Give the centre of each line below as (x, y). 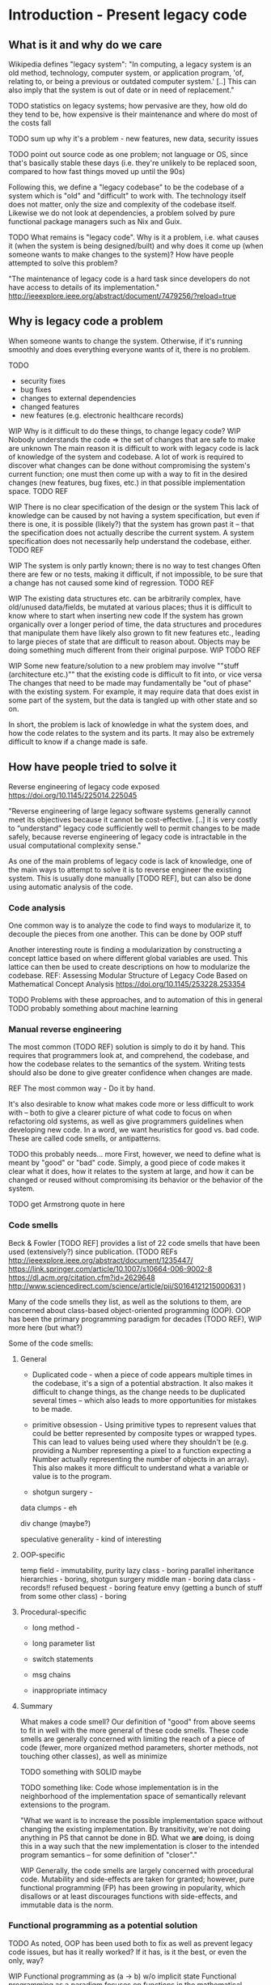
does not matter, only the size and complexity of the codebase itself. (123, 204)
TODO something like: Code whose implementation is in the (119, 1787)
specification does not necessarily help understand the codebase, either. (130, 541)
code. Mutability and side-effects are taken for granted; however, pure (137, 1879)
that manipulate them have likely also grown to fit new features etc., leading (134, 632)
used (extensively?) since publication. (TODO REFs (93, 1252)
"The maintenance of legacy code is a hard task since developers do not (129, 278)
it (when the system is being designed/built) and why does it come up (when (136, 246)
